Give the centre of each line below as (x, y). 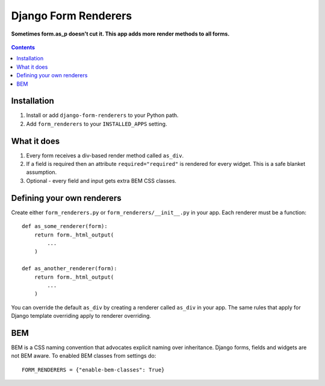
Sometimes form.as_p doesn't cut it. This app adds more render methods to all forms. (120, 34)
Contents (23, 47)
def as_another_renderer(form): (70, 269)
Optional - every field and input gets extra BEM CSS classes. (101, 180)
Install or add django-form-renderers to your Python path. (102, 115)
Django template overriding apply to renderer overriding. (81, 316)
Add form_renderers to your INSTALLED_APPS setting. (97, 124)
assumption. (42, 172)
